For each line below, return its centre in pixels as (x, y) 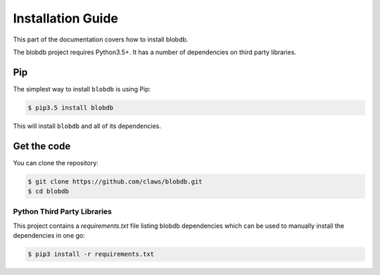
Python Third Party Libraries (62, 212)
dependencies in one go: (49, 236)
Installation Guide (66, 18)
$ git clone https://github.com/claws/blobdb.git (115, 181)
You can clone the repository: (56, 162)
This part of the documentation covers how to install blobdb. (101, 39)
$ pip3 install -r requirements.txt (91, 254)
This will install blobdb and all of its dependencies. (87, 126)
